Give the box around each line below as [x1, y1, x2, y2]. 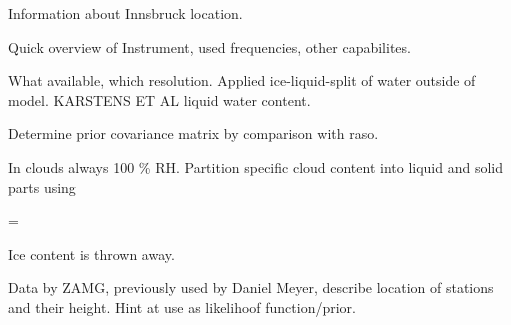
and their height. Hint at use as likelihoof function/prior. [8, 296, 356, 317]
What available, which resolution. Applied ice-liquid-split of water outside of [8, 70, 476, 91]
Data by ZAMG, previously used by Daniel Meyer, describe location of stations [8, 277, 494, 298]
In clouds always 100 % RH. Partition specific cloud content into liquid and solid [8, 156, 504, 177]
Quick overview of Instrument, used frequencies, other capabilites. [8, 36, 411, 57]
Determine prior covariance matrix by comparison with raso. [8, 123, 379, 144]
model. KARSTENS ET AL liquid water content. [8, 89, 311, 110]
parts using [8, 176, 76, 197]
